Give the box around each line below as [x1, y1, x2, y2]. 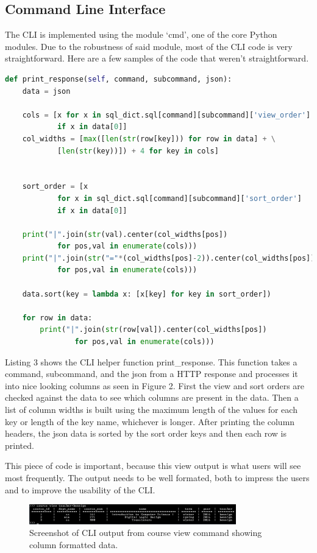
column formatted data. [29, 538, 118, 551]
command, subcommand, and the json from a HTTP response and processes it [5, 367, 298, 380]
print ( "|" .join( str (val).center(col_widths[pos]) [22, 230, 228, 239]
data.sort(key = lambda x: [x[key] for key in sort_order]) [22, 289, 271, 298]
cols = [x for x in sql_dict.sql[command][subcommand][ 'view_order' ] [22, 110, 311, 119]
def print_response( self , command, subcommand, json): [5, 74, 232, 83]
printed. [5, 439, 34, 451]
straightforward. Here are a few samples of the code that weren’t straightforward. [5, 52, 309, 65]
